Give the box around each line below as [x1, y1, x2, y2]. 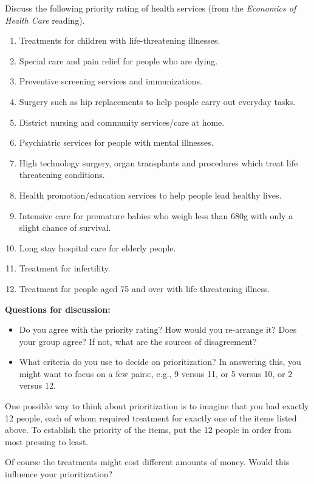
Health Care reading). [5, 13, 85, 26]
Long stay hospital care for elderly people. [19, 241, 176, 254]
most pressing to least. [5, 435, 89, 448]
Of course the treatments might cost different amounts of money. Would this [5, 455, 290, 468]
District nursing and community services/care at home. [19, 115, 225, 128]
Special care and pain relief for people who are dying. [19, 54, 218, 67]
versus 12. [19, 379, 56, 392]
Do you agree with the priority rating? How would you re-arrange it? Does [19, 323, 297, 336]
